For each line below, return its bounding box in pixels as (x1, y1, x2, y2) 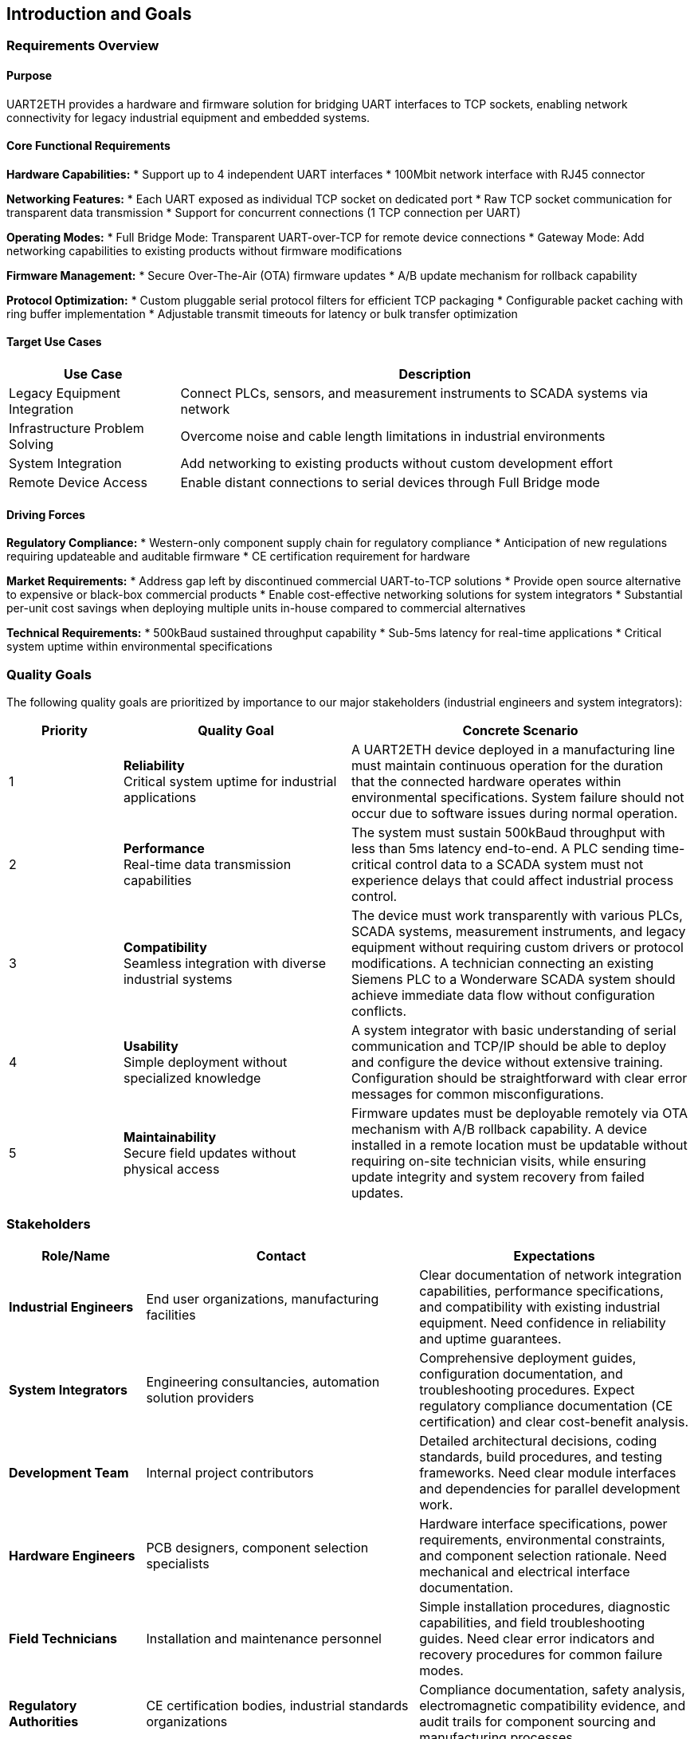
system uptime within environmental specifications (6, 639, 273, 654)
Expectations (513, 1247, 595, 1264)
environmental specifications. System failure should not (351, 789, 684, 806)
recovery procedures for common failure (419, 1646, 663, 1662)
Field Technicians (9, 1630, 118, 1647)
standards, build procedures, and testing (419, 1448, 663, 1465)
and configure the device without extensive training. (351, 1054, 664, 1071)
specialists (146, 1555, 210, 1572)
